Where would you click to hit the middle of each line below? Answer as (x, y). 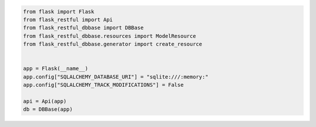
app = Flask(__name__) (56, 69)
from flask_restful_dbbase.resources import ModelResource (109, 36)
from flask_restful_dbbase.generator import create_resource (113, 44)
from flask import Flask (59, 11)
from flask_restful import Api (68, 20)
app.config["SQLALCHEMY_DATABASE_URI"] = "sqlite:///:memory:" (116, 77)
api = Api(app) (45, 101)
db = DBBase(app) (48, 110)
